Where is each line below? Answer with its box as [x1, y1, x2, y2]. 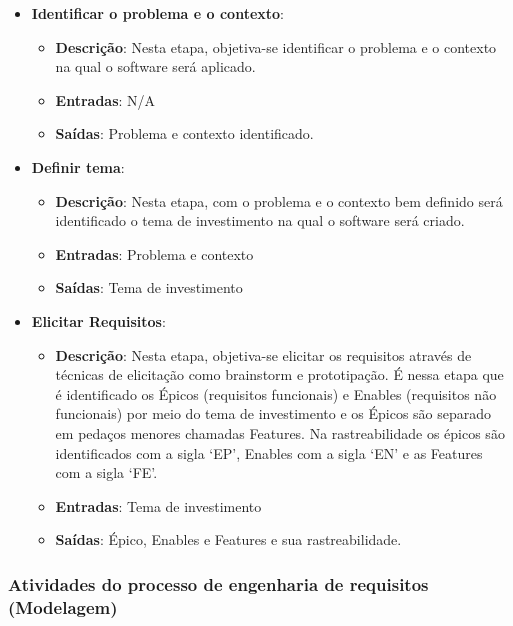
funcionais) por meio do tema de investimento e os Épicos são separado [55, 403, 492, 424]
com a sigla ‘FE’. [55, 462, 158, 483]
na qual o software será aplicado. [55, 56, 256, 77]
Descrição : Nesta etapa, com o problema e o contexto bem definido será [55, 190, 503, 211]
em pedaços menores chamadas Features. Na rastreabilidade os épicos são [55, 422, 505, 443]
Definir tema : [31, 156, 125, 177]
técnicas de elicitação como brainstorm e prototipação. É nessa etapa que [55, 364, 504, 385]
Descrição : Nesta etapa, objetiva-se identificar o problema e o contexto [55, 36, 497, 57]
